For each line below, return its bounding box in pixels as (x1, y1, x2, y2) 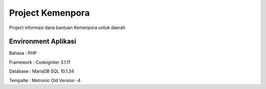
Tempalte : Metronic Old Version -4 (9, 77, 81, 83)
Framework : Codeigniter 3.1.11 (9, 59, 70, 65)
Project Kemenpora (9, 7, 90, 18)
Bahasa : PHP (9, 50, 37, 56)
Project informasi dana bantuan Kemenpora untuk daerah (9, 25, 126, 30)
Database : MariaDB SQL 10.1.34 (9, 68, 74, 74)
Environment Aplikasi (9, 37, 76, 46)
